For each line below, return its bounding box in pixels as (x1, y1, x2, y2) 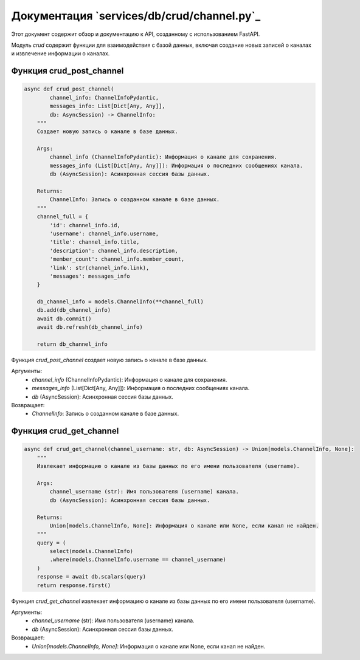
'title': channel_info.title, (49, 239, 140, 246)
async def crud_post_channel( (24, 86, 114, 92)
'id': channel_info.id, (49, 222, 121, 229)
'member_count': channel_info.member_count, (49, 256, 185, 263)
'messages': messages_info (49, 272, 130, 280)
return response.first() (36, 582, 111, 589)
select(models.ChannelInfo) (49, 548, 134, 555)
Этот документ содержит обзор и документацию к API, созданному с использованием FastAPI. (11, 30, 260, 38)
